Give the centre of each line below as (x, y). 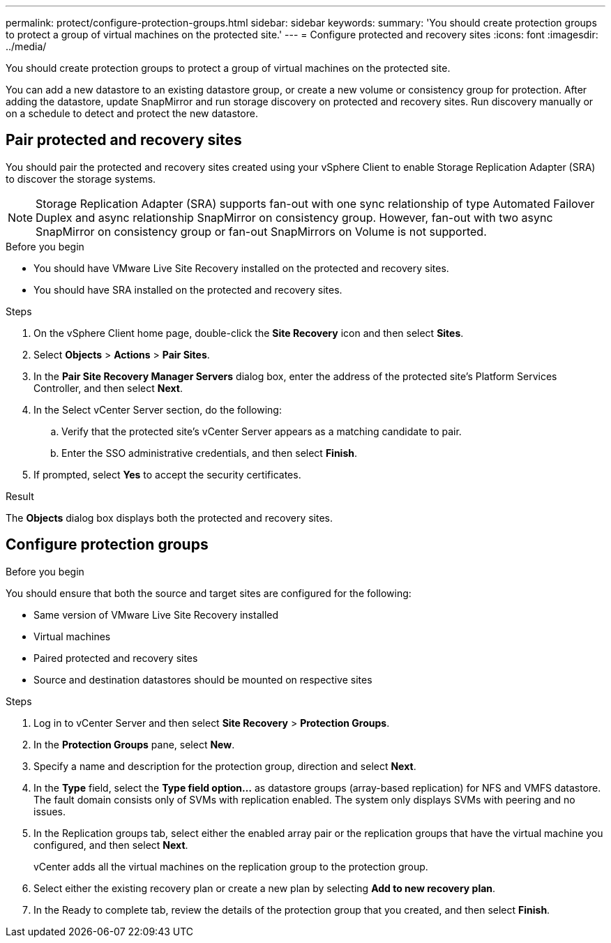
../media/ (26, 46)
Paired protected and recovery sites (116, 658)
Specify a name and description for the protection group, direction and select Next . (225, 766)
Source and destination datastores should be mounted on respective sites (203, 679)
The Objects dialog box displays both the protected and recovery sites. (169, 518)
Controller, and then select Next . (108, 388)
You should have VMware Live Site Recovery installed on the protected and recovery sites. (241, 268)
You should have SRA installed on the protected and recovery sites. (188, 289)
